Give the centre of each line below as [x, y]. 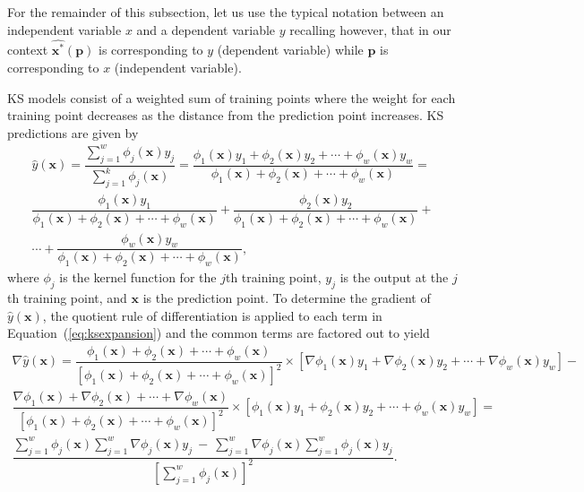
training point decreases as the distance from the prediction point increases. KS [226, 115]
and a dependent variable [206, 29]
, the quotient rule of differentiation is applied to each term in [212, 315]
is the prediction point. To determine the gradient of [287, 298]
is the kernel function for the [138, 277]
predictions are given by [73, 132]
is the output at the [394, 277]
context [28, 50]
